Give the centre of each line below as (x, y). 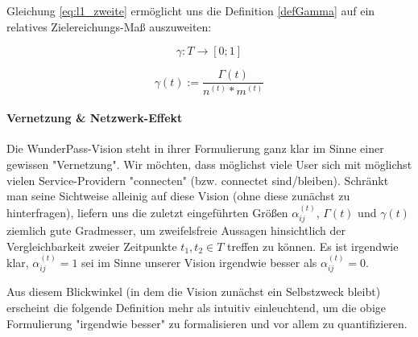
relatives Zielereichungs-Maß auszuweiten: (109, 26)
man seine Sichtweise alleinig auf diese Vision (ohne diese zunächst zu (178, 196)
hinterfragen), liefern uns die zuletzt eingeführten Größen (147, 212)
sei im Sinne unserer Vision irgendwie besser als (199, 262)
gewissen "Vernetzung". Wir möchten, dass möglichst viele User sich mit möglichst (209, 164)
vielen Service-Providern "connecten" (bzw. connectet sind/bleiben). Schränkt (198, 180)
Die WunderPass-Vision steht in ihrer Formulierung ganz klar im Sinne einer (195, 148)
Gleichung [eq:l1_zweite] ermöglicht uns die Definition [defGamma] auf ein (191, 10)
